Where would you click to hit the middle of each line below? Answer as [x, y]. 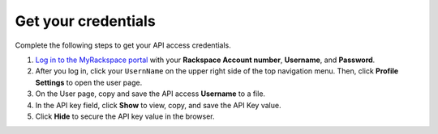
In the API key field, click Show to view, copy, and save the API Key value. [158, 105]
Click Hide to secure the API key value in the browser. [125, 116]
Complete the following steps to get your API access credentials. [123, 45]
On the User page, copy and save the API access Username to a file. [150, 94]
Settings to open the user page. [89, 82]
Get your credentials [85, 21]
